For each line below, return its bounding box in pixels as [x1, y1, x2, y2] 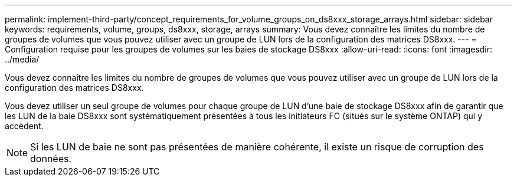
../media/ [5, 54, 40, 64]
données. [30, 153, 72, 164]
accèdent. [5, 121, 44, 131]
